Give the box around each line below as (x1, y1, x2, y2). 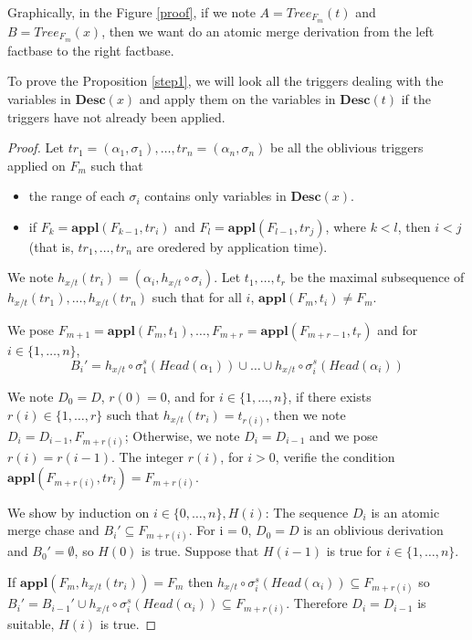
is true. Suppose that (142, 541, 259, 561)
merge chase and (7, 520, 100, 540)
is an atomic (371, 502, 440, 521)
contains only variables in (144, 186, 287, 205)
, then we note (266, 404, 346, 424)
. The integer (111, 446, 184, 466)
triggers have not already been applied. (7, 107, 226, 126)
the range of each (28, 186, 125, 205)
